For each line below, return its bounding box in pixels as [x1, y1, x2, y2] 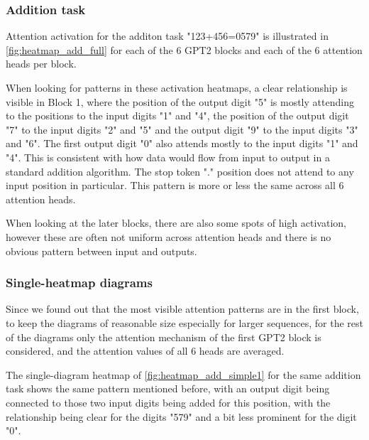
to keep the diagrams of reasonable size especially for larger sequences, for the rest [6, 315, 363, 330]
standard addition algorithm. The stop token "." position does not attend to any [6, 163, 354, 178]
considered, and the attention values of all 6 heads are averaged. [6, 343, 285, 358]
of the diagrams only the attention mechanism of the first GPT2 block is [6, 329, 321, 344]
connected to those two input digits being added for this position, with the [6, 395, 331, 409]
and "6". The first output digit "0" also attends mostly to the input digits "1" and [6, 136, 358, 151]
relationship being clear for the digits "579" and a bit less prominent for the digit [6, 409, 357, 424]
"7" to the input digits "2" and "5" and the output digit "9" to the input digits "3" [6, 122, 358, 136]
